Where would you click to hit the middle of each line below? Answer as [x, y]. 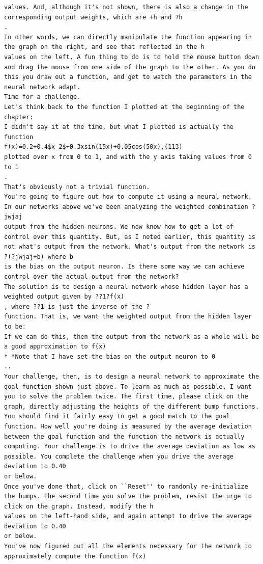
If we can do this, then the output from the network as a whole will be [132, 337]
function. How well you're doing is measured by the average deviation [128, 426]
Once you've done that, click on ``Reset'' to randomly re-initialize [126, 486]
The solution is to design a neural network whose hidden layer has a [126, 287]
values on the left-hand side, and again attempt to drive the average [128, 516]
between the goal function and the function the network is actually [124, 436]
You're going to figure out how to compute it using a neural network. [128, 197]
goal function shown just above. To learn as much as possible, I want [128, 386]
